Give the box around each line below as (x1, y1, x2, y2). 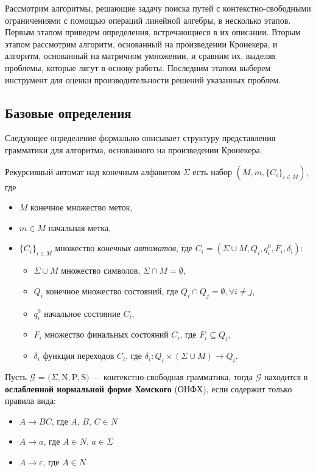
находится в (264, 370, 308, 383)
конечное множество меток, (30, 201, 133, 213)
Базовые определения (5, 103, 132, 122)
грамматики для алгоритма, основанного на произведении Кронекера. (5, 143, 262, 156)
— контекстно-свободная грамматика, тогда (92, 370, 253, 383)
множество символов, (61, 264, 141, 277)
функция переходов (43, 349, 114, 362)
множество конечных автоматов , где (55, 241, 193, 254)
